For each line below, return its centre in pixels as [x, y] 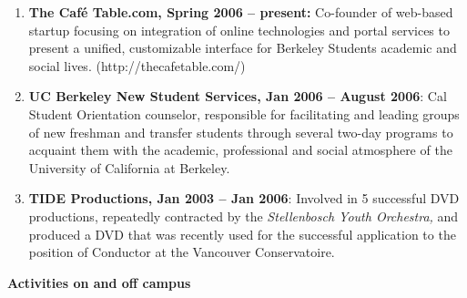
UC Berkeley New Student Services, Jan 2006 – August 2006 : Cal [238, 96]
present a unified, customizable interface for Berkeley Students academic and [243, 48]
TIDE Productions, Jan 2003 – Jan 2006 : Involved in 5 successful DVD [244, 198]
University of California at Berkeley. [129, 167]
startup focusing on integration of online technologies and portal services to [239, 30]
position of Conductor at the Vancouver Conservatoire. [182, 252]
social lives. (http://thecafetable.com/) [137, 65]
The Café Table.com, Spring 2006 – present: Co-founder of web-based [241, 12]
